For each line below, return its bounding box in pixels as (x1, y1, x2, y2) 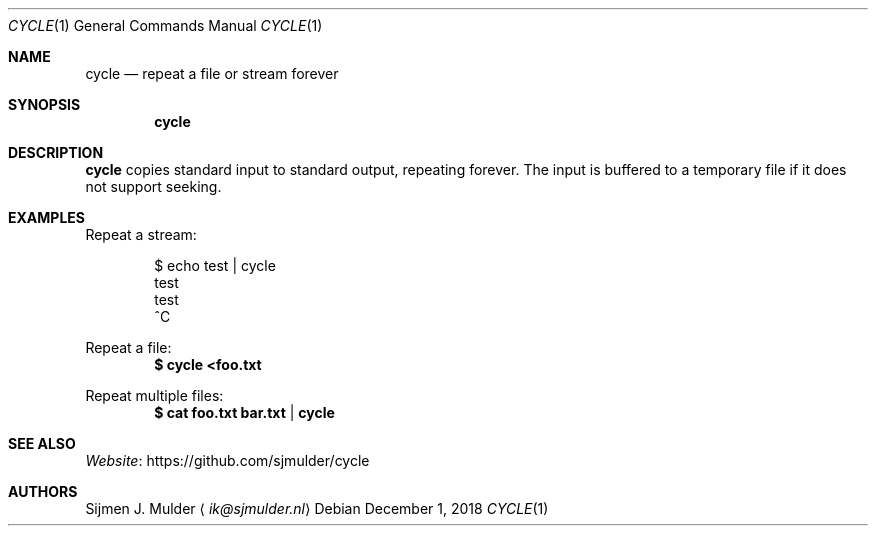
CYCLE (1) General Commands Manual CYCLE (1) (8, 17, 323, 34)
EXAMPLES (8, 209, 85, 226)
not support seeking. (85, 178, 222, 195)
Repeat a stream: (85, 226, 197, 243)
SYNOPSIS (8, 96, 81, 113)
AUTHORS (8, 483, 78, 500)
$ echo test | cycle (154, 257, 276, 274)
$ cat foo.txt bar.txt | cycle (154, 404, 335, 421)
